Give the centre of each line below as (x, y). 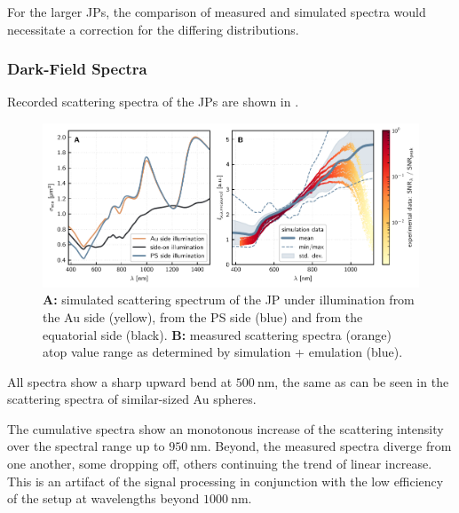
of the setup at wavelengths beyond (103, 498)
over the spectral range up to (86, 446)
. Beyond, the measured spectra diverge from (329, 446)
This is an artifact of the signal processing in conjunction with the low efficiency (226, 481)
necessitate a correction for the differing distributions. (153, 29)
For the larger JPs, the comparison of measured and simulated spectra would (217, 12)
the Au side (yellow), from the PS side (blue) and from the (203, 316)
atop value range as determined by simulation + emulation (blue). (223, 352)
